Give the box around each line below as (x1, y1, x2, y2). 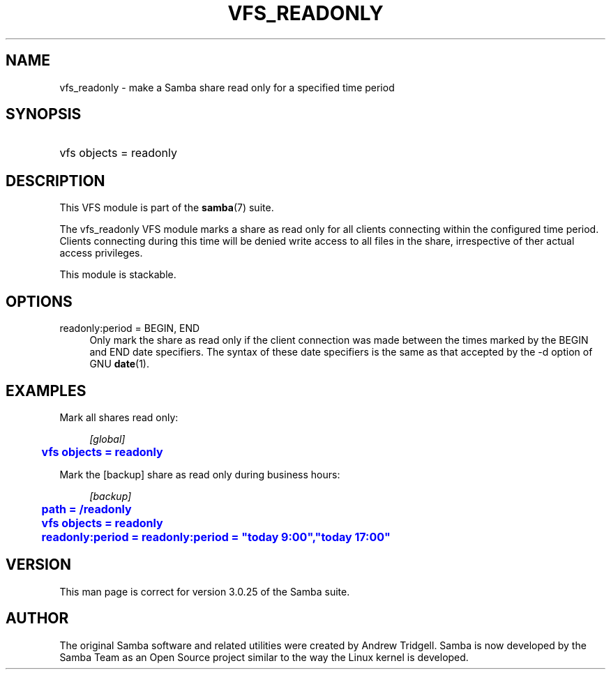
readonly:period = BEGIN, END (59, 322, 200, 335)
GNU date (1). (89, 358, 149, 370)
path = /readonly (41, 501, 132, 516)
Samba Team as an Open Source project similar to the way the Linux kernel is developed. (59, 651, 469, 663)
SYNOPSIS (6, 105, 82, 123)
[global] (89, 432, 126, 445)
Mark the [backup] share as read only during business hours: (59, 468, 340, 480)
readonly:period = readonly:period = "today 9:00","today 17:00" (41, 529, 391, 544)
